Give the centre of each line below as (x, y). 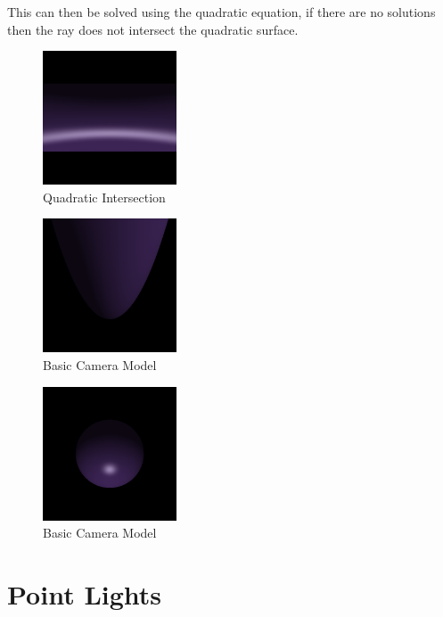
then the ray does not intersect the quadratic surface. (153, 29)
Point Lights (85, 593)
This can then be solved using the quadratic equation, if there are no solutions (221, 12)
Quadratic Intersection (104, 197)
